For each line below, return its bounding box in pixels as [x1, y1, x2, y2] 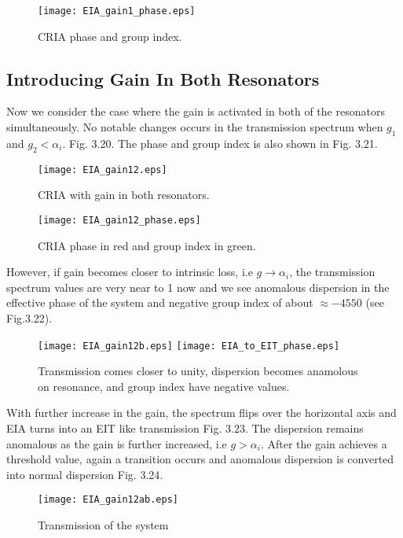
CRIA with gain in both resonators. [38, 186, 210, 203]
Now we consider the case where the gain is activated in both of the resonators [6, 103, 385, 120]
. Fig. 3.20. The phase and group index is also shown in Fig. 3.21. [62, 134, 378, 151]
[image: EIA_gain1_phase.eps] [38, 6, 196, 17]
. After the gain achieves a [260, 435, 387, 451]
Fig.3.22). [6, 309, 53, 326]
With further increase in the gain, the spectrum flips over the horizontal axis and [6, 404, 397, 421]
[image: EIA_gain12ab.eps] [38, 494, 178, 506]
